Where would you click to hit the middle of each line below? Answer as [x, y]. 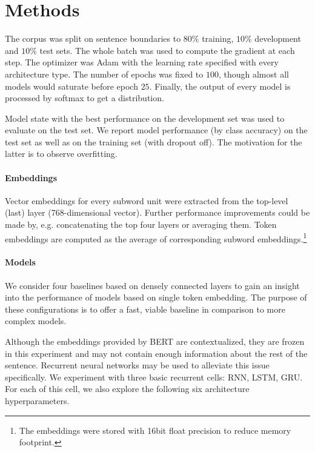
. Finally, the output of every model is [220, 86]
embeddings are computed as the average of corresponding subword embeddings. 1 [156, 238]
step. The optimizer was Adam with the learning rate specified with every [142, 62]
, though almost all [254, 74]
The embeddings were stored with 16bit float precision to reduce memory [155, 430]
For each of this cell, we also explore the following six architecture [127, 389]
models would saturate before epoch [71, 86]
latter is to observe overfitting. [61, 154]
